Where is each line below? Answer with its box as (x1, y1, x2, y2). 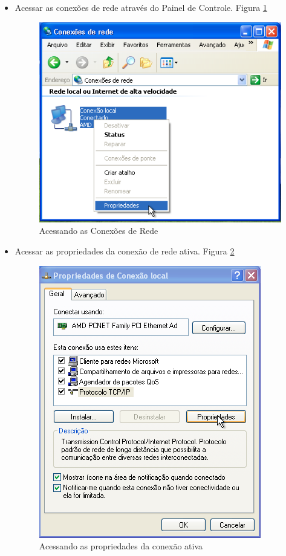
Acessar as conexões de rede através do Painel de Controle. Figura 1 (15, 1, 267, 13)
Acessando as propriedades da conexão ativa (39, 540, 203, 552)
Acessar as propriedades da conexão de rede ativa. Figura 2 (15, 245, 235, 257)
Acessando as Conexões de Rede (39, 224, 158, 237)
